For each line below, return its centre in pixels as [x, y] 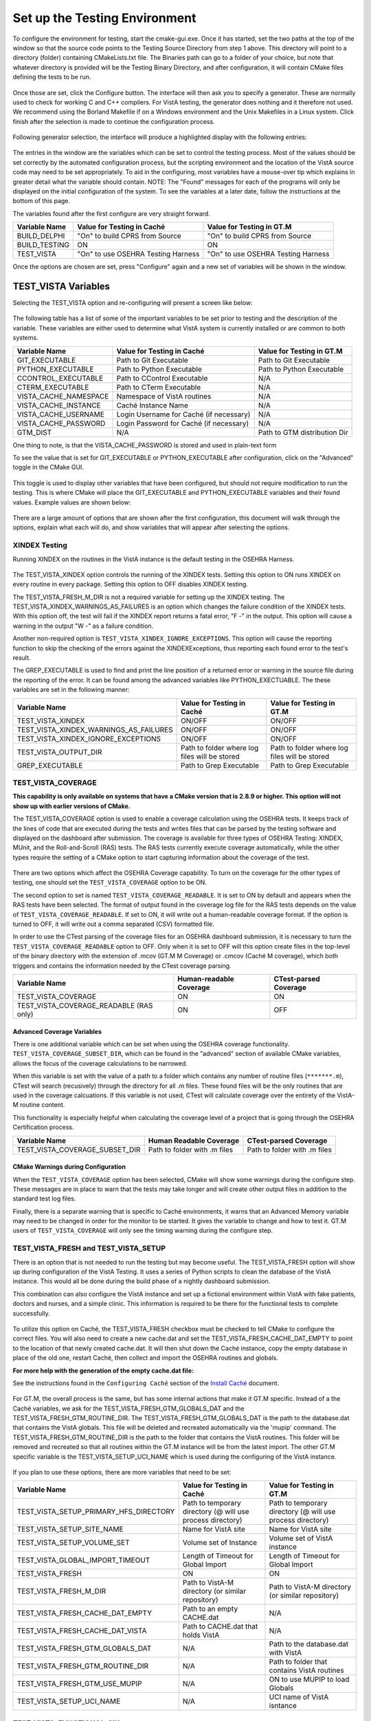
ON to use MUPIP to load [309, 1680]
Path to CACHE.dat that [220, 1627]
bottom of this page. [42, 201]
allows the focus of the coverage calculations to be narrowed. [100, 1063]
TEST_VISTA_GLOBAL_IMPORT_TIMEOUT [83, 1561]
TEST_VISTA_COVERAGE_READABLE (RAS [85, 1005]
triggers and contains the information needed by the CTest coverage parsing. [122, 965]
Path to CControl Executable [162, 378]
